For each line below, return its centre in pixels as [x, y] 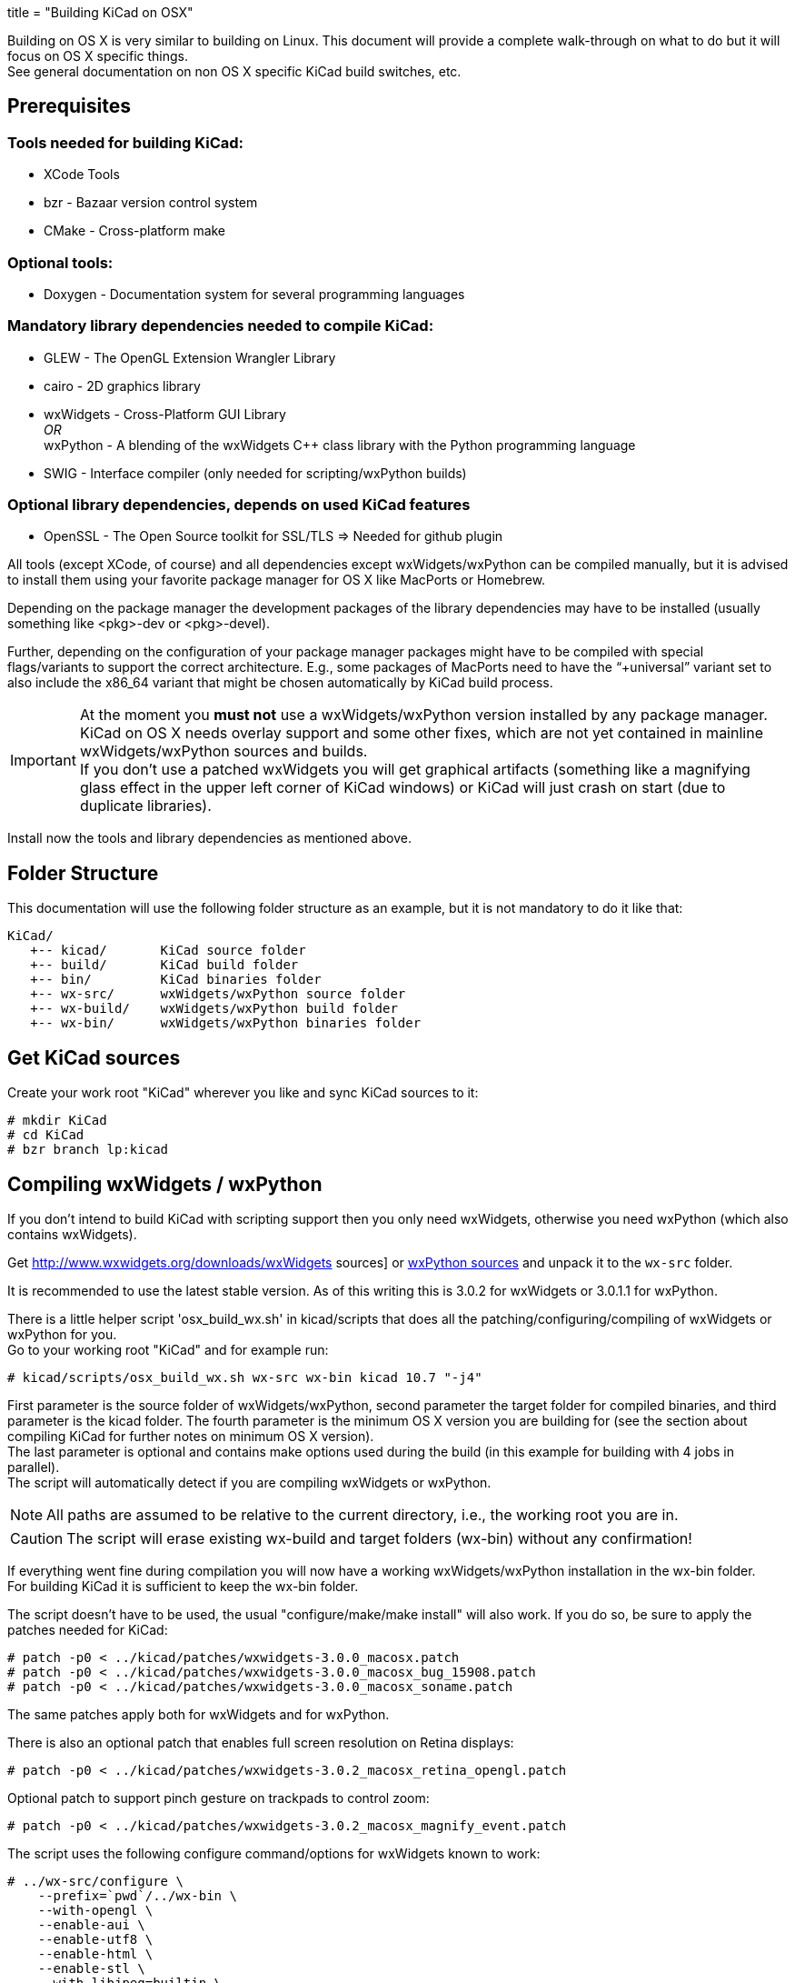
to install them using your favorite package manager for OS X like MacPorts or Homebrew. [277, 580]
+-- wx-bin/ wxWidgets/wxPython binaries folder [226, 1023]
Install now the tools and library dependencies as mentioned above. [209, 838]
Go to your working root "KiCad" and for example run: [168, 1350]
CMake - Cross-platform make [135, 231]
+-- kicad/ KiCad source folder [168, 951]
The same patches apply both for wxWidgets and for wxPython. [199, 1714]
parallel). [34, 1467]
